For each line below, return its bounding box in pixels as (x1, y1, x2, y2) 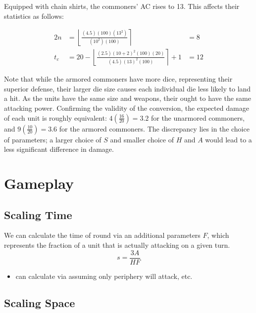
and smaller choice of (110, 134, 174, 144)
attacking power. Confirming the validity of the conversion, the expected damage (4, 103, 249, 113)
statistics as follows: (4, 10, 64, 21)
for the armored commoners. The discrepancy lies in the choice (59, 123, 250, 134)
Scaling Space (4, 295, 75, 310)
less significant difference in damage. (4, 144, 114, 154)
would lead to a (205, 134, 252, 144)
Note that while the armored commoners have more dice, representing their (4, 74, 233, 84)
